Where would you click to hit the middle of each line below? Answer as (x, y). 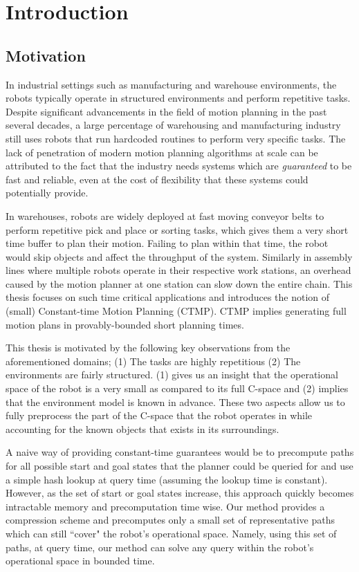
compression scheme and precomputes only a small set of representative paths (170, 520)
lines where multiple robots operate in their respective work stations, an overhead (178, 270)
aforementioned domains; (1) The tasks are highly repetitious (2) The (153, 361)
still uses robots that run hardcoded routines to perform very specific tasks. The (176, 138)
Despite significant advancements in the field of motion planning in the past (166, 111)
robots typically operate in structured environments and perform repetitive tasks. (178, 98)
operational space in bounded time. (80, 561)
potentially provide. (47, 193)
